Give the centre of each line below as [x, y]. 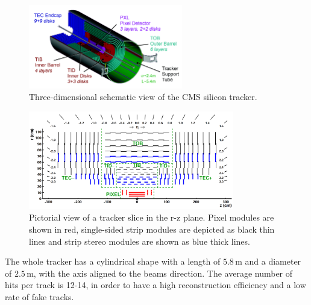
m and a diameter [268, 261]
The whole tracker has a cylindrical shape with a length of [113, 261]
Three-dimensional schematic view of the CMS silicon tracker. [143, 97]
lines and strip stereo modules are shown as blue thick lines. [140, 241]
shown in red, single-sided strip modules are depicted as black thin [152, 229]
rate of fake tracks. [39, 296]
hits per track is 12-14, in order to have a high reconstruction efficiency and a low [155, 285]
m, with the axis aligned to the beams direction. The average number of [160, 273]
